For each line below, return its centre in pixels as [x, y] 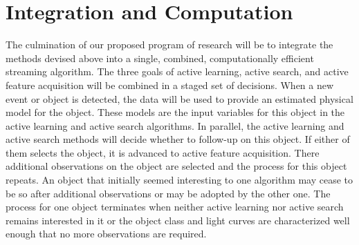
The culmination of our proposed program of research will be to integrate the [169, 45]
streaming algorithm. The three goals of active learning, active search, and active [177, 71]
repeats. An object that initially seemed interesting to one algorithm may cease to [179, 180]
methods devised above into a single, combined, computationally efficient [160, 58]
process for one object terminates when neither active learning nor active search [175, 207]
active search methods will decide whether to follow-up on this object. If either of [178, 139]
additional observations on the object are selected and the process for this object [176, 166]
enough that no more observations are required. [106, 234]
